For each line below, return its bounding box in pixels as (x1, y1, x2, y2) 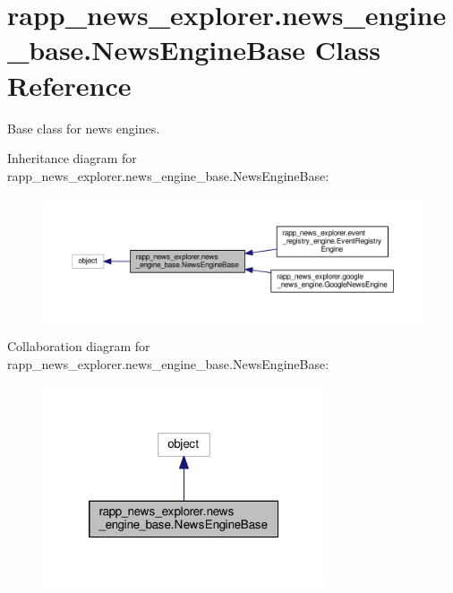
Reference (7, 66, 132, 103)
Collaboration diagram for (7, 337, 150, 356)
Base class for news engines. (7, 118, 160, 137)
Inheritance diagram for (7, 149, 137, 168)
